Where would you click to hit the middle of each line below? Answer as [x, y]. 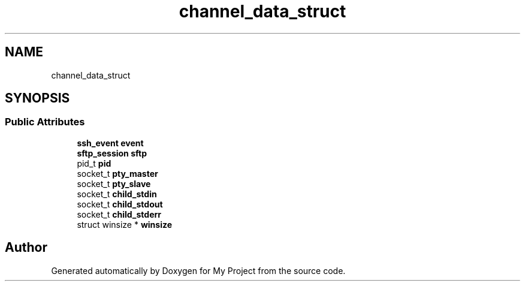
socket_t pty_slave [114, 183]
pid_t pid [94, 163]
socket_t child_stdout [120, 204]
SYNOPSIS [37, 98]
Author [26, 248]
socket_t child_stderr [119, 214]
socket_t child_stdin [117, 194]
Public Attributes [45, 122]
